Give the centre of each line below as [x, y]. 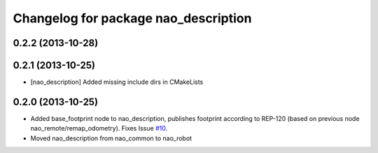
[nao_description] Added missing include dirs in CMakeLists [117, 82]
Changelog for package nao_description [132, 18]
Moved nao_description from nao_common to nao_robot [111, 138]
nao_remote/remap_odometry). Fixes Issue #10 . [99, 129]
